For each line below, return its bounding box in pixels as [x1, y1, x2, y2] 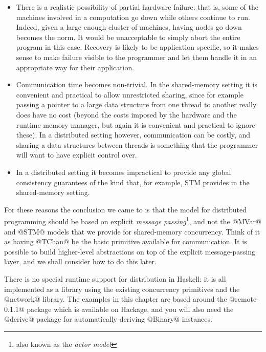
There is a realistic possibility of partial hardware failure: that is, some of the [16, 2, 258, 12]
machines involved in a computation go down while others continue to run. [16, 11, 250, 22]
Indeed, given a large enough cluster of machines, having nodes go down [16, 22, 242, 32]
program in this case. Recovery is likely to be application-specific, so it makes [16, 42, 259, 52]
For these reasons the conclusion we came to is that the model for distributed [4, 204, 247, 214]
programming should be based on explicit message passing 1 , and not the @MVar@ [4, 214, 261, 226]
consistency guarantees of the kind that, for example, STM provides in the [16, 177, 250, 187]
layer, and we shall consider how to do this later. [4, 256, 157, 267]
